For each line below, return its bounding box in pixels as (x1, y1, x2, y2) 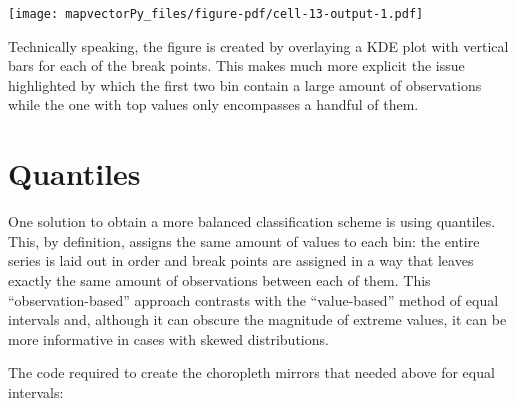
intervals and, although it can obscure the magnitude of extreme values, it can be (8, 309, 507, 330)
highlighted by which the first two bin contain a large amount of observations (8, 74, 482, 95)
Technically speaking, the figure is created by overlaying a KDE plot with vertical (8, 35, 509, 56)
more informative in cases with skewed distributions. (8, 328, 329, 349)
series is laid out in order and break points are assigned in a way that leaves (8, 250, 474, 271)
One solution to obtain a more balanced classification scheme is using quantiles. (8, 211, 496, 232)
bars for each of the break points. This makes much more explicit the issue (8, 55, 465, 76)
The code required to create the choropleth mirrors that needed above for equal (8, 362, 495, 383)
